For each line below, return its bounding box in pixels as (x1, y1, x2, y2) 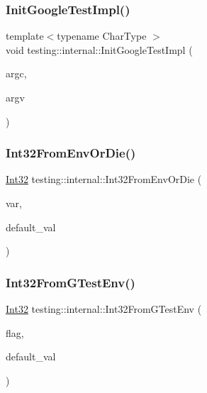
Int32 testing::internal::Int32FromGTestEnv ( (6, 301, 202, 316)
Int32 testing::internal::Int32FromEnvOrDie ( (6, 172, 202, 187)
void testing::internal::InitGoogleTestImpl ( (6, 42, 193, 57)
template (6, 28, 44, 43)
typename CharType (57, 28, 147, 43)
